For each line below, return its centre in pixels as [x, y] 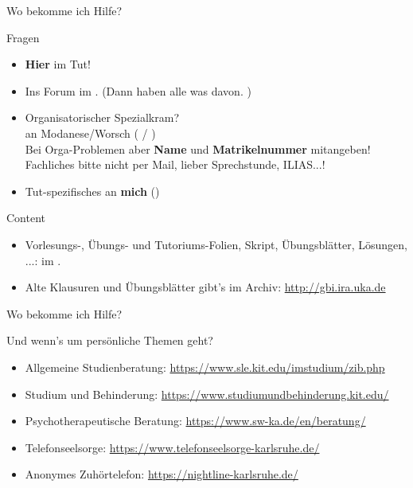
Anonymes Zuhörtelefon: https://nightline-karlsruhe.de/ [162, 474]
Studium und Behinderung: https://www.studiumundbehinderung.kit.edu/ [207, 394]
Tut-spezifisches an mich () [92, 191]
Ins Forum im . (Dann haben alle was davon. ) [138, 90]
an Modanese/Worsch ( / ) [90, 133]
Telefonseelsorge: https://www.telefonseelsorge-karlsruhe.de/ [172, 447]
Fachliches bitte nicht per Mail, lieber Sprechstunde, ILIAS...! [175, 164]
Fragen [23, 37]
